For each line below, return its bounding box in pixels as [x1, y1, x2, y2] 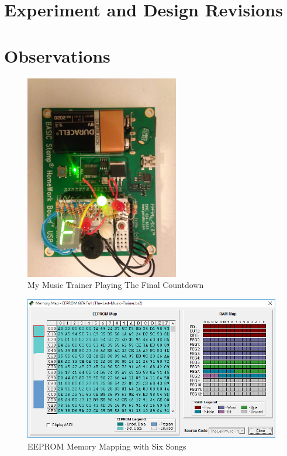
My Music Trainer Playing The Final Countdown [27, 279, 204, 291]
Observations [4, 43, 110, 67]
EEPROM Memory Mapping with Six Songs [27, 440, 186, 452]
